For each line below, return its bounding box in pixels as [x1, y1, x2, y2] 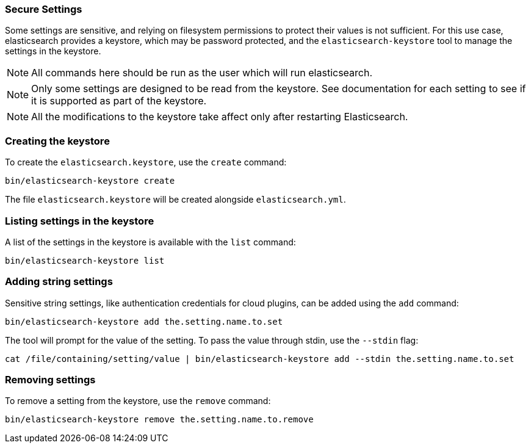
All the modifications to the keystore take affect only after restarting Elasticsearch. [31, 110, 408, 123]
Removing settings [5, 374, 96, 386]
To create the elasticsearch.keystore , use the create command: [5, 157, 287, 168]
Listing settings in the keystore [5, 214, 154, 227]
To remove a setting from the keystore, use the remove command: [5, 396, 271, 406]
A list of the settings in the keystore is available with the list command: [5, 236, 296, 247]
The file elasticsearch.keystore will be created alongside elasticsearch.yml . [5, 194, 346, 205]
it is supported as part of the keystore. [31, 95, 207, 107]
